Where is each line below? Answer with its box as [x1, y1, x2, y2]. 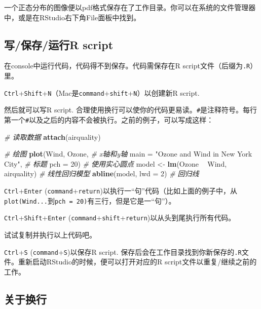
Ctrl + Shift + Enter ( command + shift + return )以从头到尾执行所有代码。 [4, 212, 236, 223]
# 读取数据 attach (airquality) [4, 131, 101, 142]
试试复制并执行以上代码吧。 [4, 229, 96, 240]
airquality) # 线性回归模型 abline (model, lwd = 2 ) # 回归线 [4, 168, 199, 179]
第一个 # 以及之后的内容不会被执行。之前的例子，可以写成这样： [4, 114, 214, 125]
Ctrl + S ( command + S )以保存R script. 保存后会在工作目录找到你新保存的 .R [4, 246, 242, 257]
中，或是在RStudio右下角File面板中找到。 [4, 12, 141, 22]
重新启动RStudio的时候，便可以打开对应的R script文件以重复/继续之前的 [18, 256, 257, 267]
